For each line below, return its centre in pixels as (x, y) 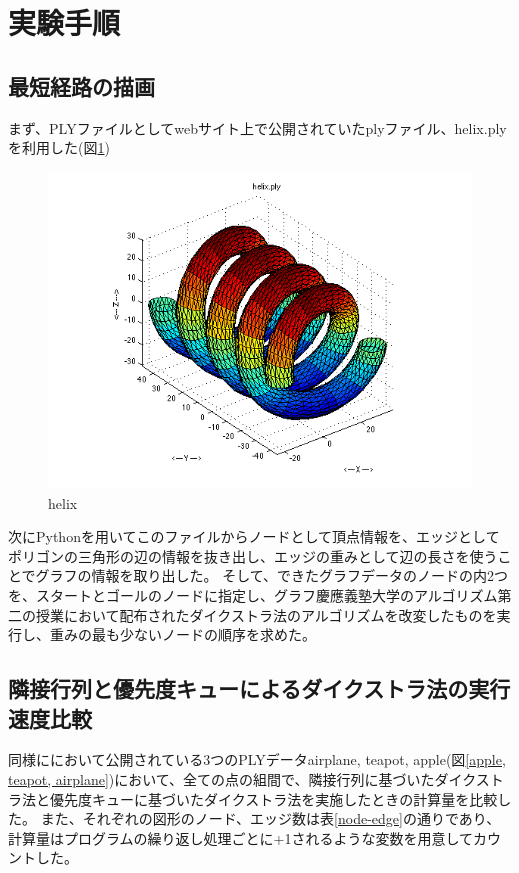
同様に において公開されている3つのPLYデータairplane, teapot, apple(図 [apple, (257, 759)
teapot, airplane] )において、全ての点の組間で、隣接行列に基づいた (221, 778)
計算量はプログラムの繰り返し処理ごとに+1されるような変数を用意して (241, 837)
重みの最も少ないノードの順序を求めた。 (182, 634)
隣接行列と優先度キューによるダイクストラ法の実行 (259, 688)
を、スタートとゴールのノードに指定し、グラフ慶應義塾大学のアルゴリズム (253, 594)
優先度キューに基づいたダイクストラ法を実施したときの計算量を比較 (273, 798)
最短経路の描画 (81, 85)
